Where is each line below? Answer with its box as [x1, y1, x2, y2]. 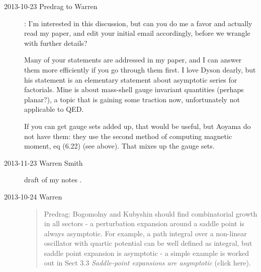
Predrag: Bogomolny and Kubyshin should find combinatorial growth [44, 208, 257, 219]
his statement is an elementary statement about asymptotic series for [24, 74, 237, 85]
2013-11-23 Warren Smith [4, 157, 83, 168]
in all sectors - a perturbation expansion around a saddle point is [44, 218, 244, 229]
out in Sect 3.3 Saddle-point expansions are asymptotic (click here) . [44, 257, 251, 268]
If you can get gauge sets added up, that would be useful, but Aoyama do [24, 120, 251, 131]
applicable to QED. [24, 104, 84, 114]
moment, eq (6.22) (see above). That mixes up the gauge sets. [24, 141, 215, 151]
